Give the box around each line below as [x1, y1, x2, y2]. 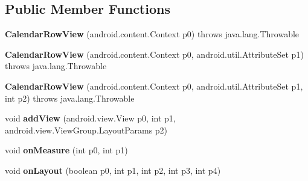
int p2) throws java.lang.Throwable [5, 91, 135, 104]
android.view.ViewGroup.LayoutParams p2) [5, 123, 168, 136]
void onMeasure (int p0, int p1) [5, 144, 128, 156]
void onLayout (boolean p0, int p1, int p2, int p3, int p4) [5, 164, 221, 176]
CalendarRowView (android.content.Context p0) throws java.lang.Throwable [5, 28, 300, 40]
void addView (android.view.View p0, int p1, [5, 112, 176, 124]
